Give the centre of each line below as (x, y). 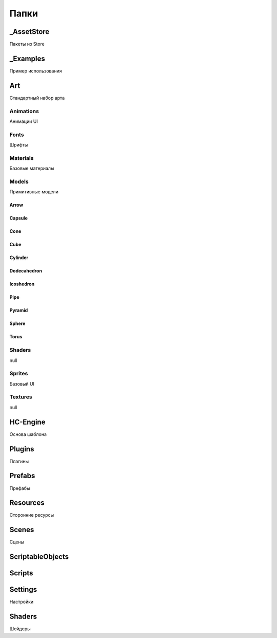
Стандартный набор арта (37, 98)
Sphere (17, 323)
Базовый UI (22, 384)
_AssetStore (29, 32)
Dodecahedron (26, 271)
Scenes (22, 530)
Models (19, 181)
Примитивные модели (34, 192)
